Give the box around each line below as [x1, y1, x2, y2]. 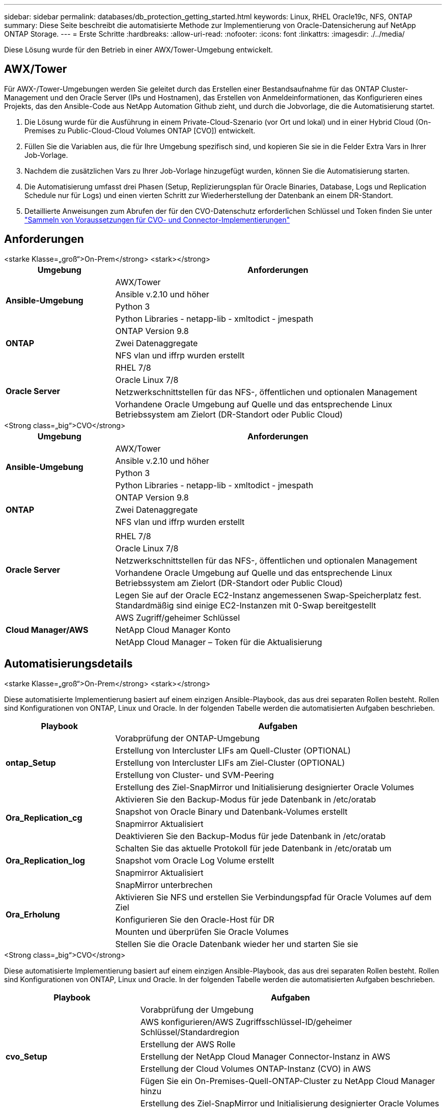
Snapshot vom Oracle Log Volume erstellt [115, 855, 274, 866]
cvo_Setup [6, 1051, 47, 1062]
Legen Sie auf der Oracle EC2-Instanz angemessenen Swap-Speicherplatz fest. [115, 590, 422, 600]
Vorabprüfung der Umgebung [140, 1004, 254, 1015]
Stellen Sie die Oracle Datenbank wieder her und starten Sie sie [115, 938, 358, 949]
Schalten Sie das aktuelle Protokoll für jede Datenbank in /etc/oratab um [115, 843, 392, 853]
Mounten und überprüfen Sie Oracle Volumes [115, 926, 289, 937]
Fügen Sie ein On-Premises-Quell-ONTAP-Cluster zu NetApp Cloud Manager [140, 1075, 435, 1086]
